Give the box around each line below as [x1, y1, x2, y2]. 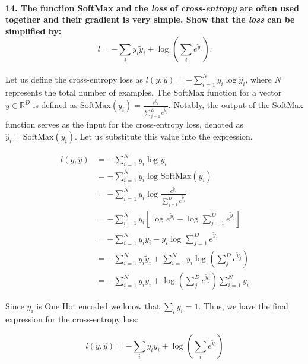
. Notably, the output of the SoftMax [168, 99, 303, 111]
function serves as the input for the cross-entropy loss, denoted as [5, 118, 243, 131]
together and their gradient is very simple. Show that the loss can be [5, 13, 295, 26]
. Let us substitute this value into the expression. [74, 129, 253, 142]
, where [245, 72, 272, 85]
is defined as [33, 99, 78, 111]
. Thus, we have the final [198, 300, 288, 312]
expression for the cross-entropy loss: [5, 313, 139, 325]
